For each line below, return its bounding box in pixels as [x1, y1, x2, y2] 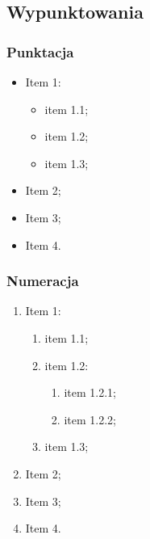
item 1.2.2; [64, 411, 116, 427]
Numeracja [6, 271, 79, 291]
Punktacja [6, 41, 74, 61]
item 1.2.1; [64, 384, 116, 401]
